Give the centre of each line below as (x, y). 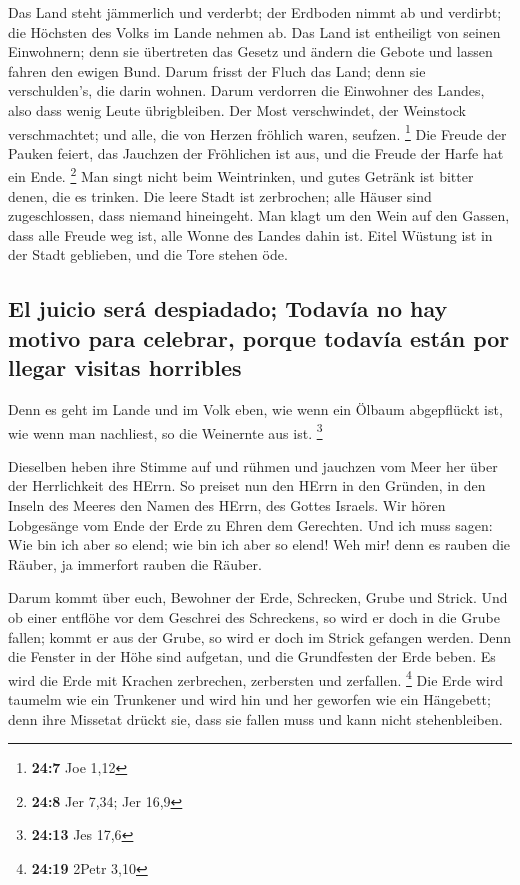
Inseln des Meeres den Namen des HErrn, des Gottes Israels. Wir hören (227, 505)
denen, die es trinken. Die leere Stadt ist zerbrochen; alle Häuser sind (220, 195)
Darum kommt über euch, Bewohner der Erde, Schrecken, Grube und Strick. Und (258, 597)
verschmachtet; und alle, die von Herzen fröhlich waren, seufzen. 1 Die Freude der (257, 132)
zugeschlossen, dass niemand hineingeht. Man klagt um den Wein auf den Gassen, (259, 215)
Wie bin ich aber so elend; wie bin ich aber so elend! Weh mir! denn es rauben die (259, 544)
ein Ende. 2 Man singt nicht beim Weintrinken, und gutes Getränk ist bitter (241, 175)
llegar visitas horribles (125, 367)
